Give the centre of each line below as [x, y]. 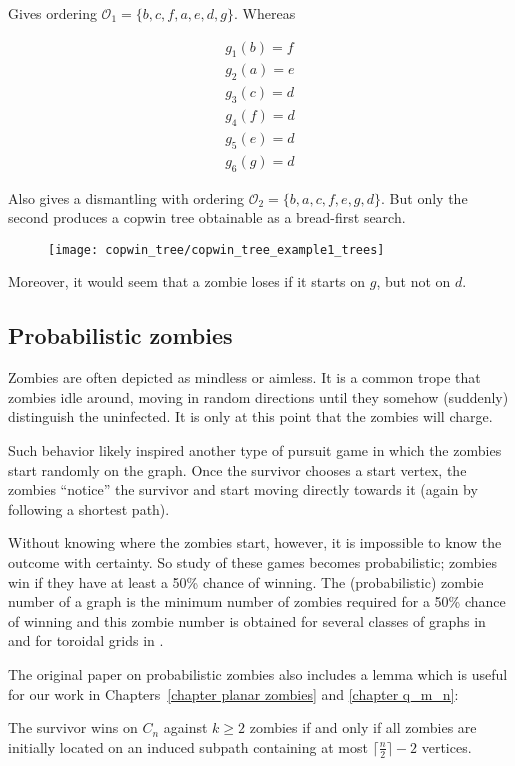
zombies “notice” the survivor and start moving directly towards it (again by [243, 489]
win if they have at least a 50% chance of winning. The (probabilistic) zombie [246, 581]
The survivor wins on [73, 727]
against [185, 727]
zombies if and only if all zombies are [363, 727]
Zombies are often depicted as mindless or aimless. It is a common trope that [244, 377]
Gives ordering [52, 13]
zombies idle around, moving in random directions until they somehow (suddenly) [258, 396]
